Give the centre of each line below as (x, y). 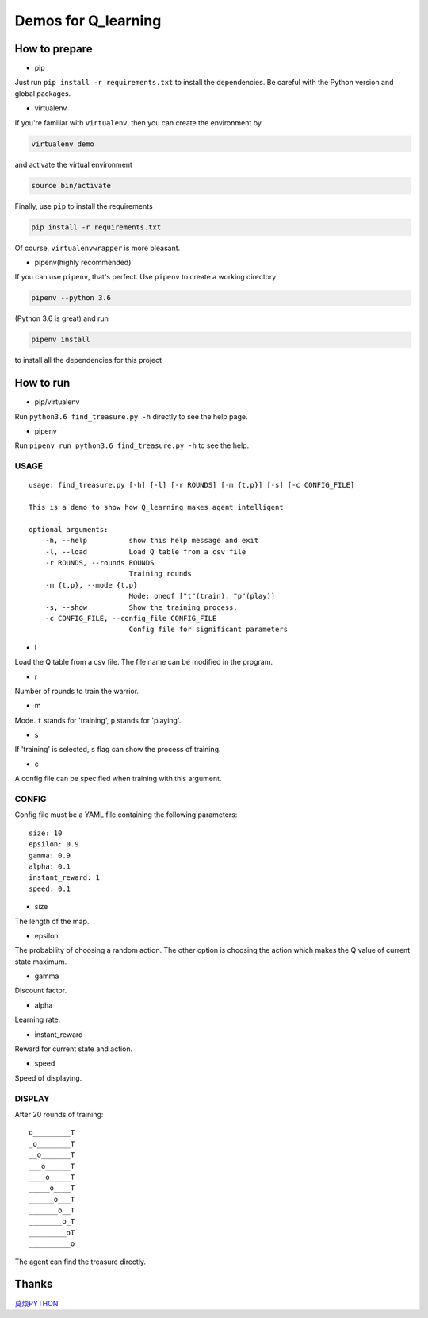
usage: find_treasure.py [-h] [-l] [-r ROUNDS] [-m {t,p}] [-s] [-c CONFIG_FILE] (192, 485)
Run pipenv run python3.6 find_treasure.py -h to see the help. (132, 445)
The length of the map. (52, 921)
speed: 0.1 (50, 888)
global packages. (43, 93)
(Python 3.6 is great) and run (61, 318)
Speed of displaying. (48, 1078)
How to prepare (53, 49)
